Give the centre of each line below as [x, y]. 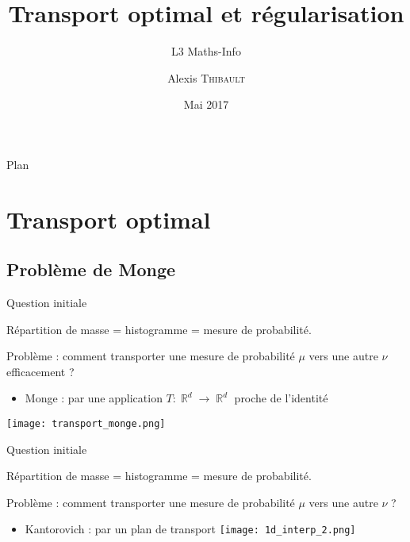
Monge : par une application [94, 398]
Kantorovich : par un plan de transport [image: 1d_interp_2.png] [190, 529]
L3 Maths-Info [206, 51]
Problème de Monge [91, 269]
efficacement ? [40, 371]
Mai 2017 [206, 104]
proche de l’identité [281, 398]
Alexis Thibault [206, 77]
